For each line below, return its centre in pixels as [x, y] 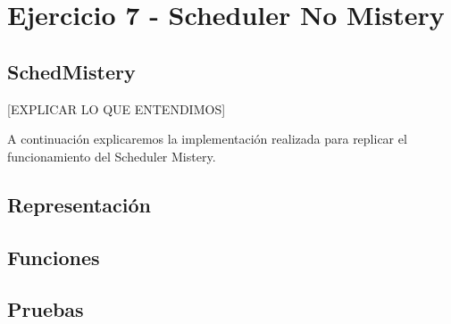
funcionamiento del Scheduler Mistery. [112, 156]
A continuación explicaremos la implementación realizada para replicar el [207, 139]
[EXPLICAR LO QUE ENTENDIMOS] [117, 108]
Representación [79, 204]
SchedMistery [71, 71]
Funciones [54, 257]
